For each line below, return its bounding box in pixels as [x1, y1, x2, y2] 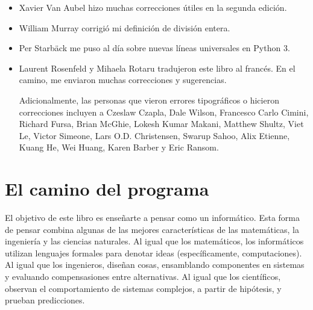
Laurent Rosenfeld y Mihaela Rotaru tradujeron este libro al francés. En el [19, 61, 296, 74]
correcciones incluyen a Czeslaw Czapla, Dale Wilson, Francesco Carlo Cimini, [19, 105, 309, 118]
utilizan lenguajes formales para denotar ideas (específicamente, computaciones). [5, 246, 302, 259]
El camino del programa [5, 176, 209, 201]
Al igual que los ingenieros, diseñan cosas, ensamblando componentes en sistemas [5, 258, 305, 271]
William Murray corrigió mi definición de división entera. [19, 21, 230, 34]
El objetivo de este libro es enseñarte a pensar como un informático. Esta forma [5, 211, 300, 224]
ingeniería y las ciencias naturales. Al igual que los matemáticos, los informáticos [5, 235, 304, 247]
